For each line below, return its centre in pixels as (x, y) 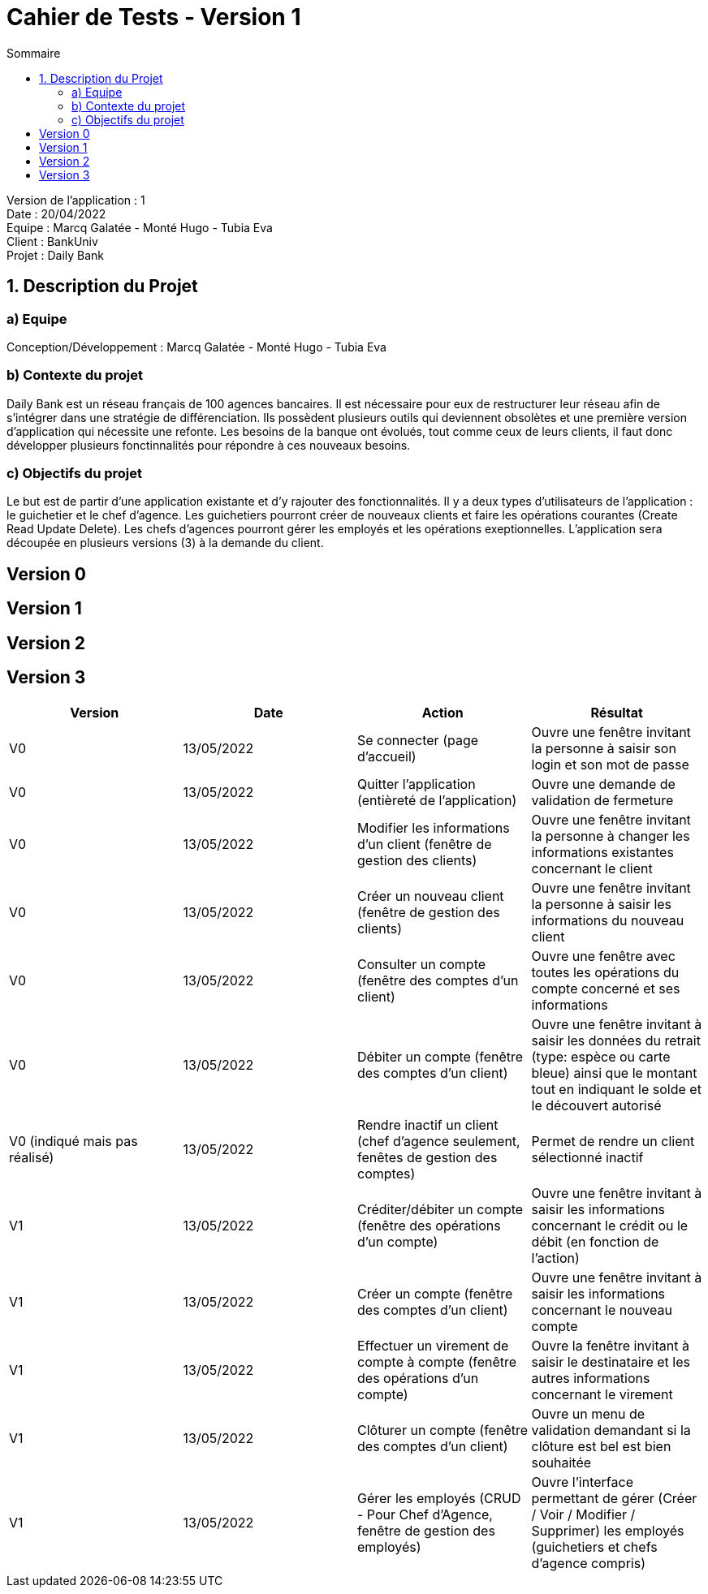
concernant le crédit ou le (610, 1225)
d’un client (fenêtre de (425, 844)
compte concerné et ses (606, 988)
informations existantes (602, 852)
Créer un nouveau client (431, 896)
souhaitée (561, 1462)
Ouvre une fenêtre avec (603, 956)
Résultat (617, 712)
